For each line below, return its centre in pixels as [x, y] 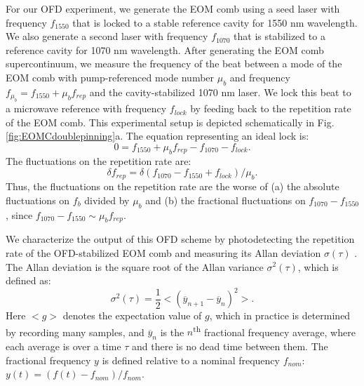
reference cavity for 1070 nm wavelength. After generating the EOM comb [165, 49]
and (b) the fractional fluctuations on [225, 200]
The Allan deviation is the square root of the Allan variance [135, 266]
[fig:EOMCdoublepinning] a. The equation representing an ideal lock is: [157, 136]
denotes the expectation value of [132, 315]
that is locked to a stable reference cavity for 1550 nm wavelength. [215, 22]
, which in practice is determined [280, 315]
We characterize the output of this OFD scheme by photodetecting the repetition [180, 239]
